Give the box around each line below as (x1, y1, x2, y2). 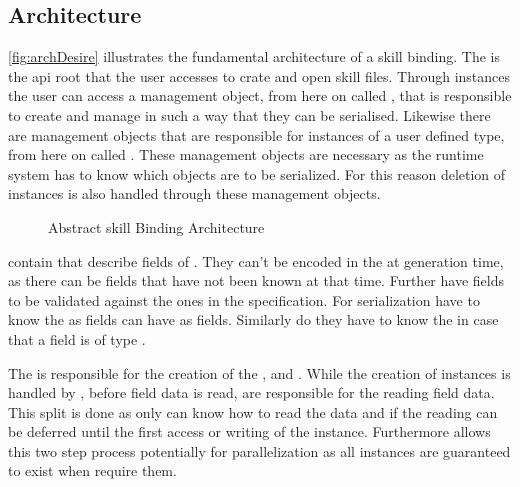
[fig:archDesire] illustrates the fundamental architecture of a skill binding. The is (8, 46, 501, 67)
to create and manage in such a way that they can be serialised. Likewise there (8, 104, 491, 125)
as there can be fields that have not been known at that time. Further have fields (8, 270, 504, 291)
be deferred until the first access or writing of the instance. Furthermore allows (8, 421, 491, 442)
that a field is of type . (8, 328, 146, 349)
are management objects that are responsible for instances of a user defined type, (8, 124, 505, 145)
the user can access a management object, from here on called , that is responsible (8, 85, 512, 106)
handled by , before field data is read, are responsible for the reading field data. (8, 382, 495, 403)
